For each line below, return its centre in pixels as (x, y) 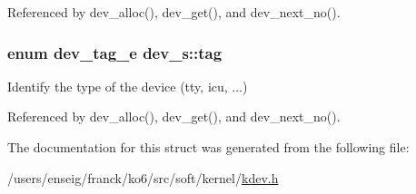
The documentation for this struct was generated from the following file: (208, 147)
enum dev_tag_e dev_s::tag (115, 52)
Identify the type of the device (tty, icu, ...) (128, 86)
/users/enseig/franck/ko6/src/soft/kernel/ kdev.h (143, 177)
